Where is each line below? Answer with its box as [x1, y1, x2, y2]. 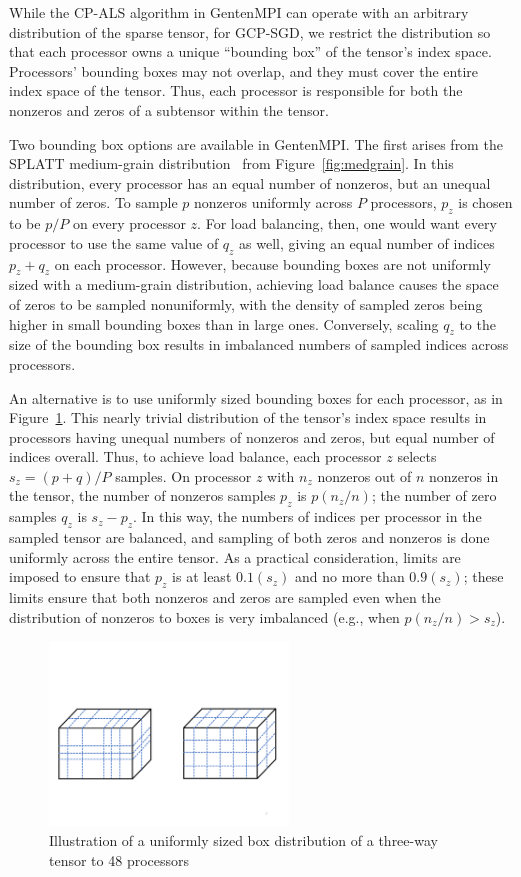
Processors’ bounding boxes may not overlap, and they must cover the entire [9, 60, 478, 81]
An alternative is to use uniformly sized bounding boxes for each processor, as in [9, 387, 503, 408]
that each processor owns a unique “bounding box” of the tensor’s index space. [9, 41, 492, 62]
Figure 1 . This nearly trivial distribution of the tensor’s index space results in [9, 407, 487, 428]
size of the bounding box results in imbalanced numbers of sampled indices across [9, 334, 509, 355]
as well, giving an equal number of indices [239, 232, 495, 253]
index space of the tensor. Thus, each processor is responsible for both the [9, 80, 463, 101]
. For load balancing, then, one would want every [197, 213, 497, 234]
